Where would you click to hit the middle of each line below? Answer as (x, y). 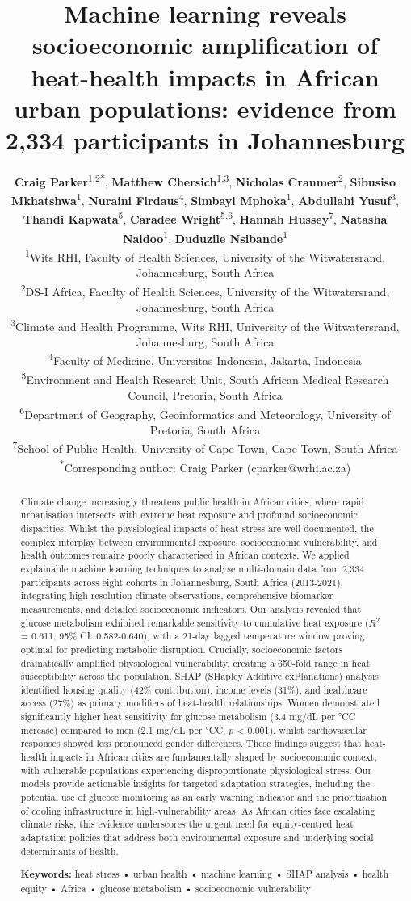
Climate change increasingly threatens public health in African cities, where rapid (192, 501)
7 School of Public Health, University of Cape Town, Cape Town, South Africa (205, 447)
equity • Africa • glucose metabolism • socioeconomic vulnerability (166, 888)
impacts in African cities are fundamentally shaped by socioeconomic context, (214, 757)
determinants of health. (69, 851)
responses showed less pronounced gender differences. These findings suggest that (191, 743)
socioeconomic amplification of (205, 45)
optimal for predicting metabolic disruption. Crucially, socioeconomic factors (182, 649)
